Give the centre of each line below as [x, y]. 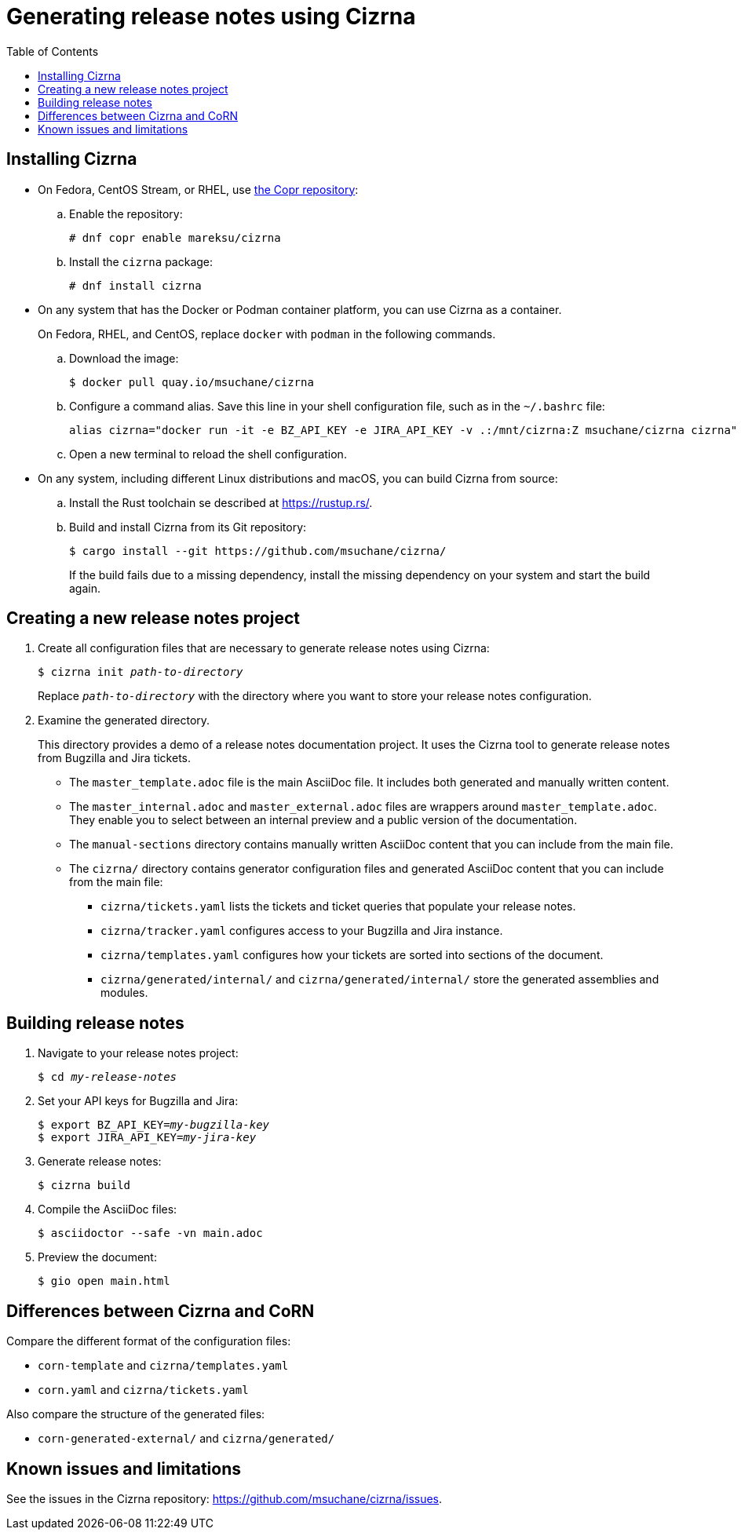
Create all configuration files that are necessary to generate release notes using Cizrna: [264, 648]
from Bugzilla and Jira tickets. [115, 758]
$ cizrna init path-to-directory [141, 672]
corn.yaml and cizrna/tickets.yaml [143, 1390]
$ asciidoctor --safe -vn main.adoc [150, 1233]
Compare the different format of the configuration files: [149, 1341]
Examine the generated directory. [124, 721]
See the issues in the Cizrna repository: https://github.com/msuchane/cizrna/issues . [224, 1498]
